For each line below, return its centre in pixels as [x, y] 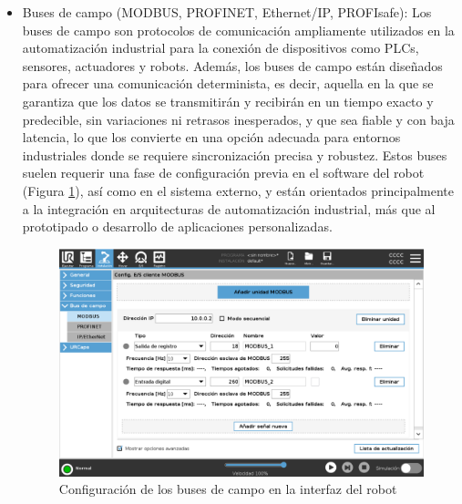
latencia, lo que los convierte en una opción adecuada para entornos [211, 137]
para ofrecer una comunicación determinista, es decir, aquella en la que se [228, 83]
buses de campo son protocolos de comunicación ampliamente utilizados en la [238, 30]
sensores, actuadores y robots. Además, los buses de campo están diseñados [232, 65]
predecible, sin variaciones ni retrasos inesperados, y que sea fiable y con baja [238, 119]
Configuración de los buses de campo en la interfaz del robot [228, 489]
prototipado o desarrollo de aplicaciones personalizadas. [177, 226]
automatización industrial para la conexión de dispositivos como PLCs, [221, 48]
